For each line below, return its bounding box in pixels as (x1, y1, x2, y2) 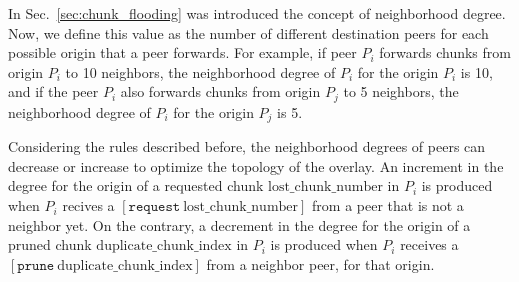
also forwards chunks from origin (120, 81, 321, 102)
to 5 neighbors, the (343, 81, 459, 102)
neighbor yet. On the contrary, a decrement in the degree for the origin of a (8, 214, 471, 235)
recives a (62, 195, 115, 216)
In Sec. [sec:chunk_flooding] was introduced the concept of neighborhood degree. (8, 3, 506, 23)
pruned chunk (8, 234, 92, 255)
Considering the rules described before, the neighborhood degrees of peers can (8, 136, 486, 157)
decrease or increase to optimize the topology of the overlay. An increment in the (8, 155, 504, 176)
